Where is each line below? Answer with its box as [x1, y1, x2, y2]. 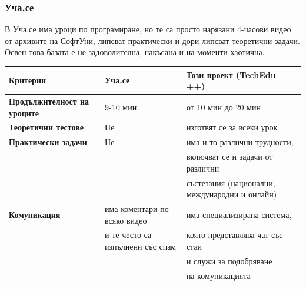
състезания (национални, [186, 176, 275, 189]
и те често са [105, 228, 152, 241]
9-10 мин [105, 100, 137, 113]
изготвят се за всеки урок [186, 121, 278, 133]
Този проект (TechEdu [186, 68, 276, 80]
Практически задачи [9, 136, 87, 148]
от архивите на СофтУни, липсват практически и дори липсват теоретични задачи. [5, 34, 300, 46]
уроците [9, 106, 39, 119]
